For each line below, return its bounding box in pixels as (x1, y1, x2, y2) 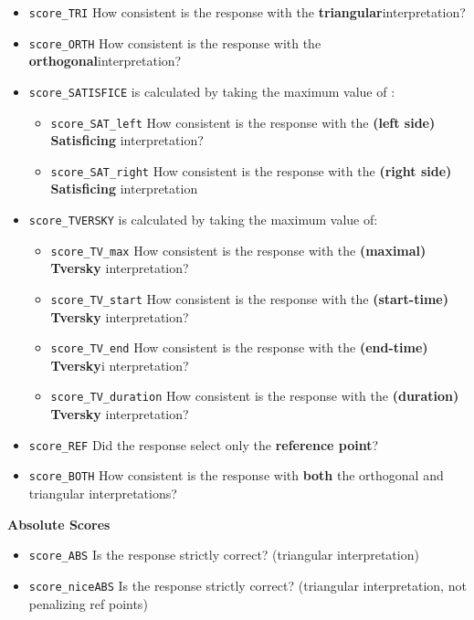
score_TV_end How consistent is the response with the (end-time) (50, 338, 428, 357)
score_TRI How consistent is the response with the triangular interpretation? (28, 3, 466, 21)
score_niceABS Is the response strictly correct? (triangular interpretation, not (28, 575, 467, 594)
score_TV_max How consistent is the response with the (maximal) (50, 240, 427, 259)
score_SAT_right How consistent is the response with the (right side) (50, 161, 452, 180)
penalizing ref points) (28, 594, 148, 613)
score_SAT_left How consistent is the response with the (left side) (50, 112, 436, 131)
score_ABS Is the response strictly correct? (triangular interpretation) (28, 545, 419, 564)
